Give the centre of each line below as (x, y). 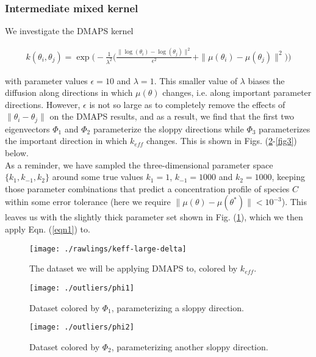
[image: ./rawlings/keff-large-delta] (108, 249)
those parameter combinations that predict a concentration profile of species (147, 188)
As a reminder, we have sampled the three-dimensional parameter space (139, 164)
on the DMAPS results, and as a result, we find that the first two (172, 116)
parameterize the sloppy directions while (168, 128)
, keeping (289, 177)
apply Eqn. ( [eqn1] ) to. (48, 229)
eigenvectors (27, 128)
